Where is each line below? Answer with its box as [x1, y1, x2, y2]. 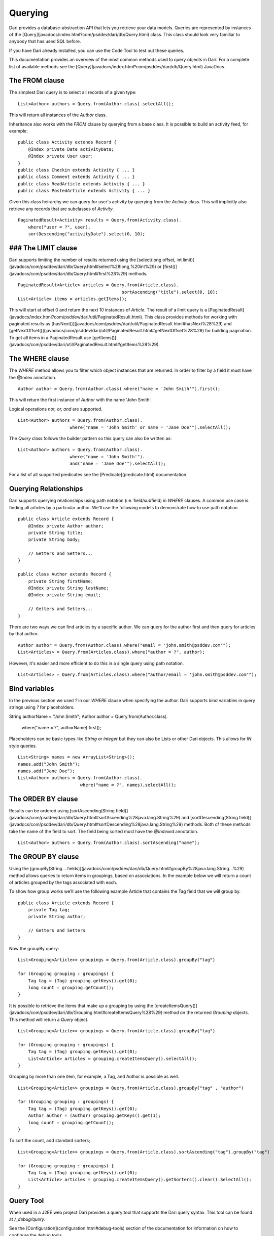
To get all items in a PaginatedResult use [9, 334, 91, 341]
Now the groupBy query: [9, 946, 59, 952]
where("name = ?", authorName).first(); [21, 725, 101, 731]
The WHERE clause [9, 354, 69, 363]
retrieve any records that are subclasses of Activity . [9, 206, 114, 212]
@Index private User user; [28, 153, 94, 159]
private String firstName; [28, 578, 94, 584]
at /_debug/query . [9, 1216, 46, 1222]
